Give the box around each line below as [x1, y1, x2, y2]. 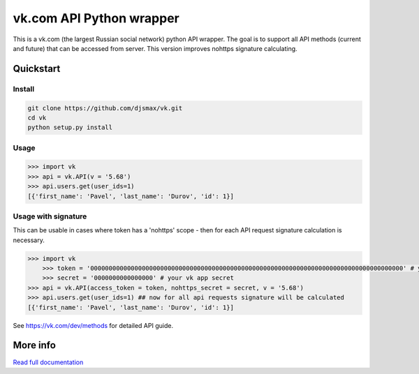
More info [13, 339, 56, 352]
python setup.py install [27, 124, 113, 132]
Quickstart [13, 63, 61, 75]
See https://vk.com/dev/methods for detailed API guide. [13, 321, 174, 329]
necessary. [13, 236, 45, 244]
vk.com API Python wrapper [13, 10, 179, 26]
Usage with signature [13, 211, 87, 221]
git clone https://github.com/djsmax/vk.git [27, 104, 183, 112]
